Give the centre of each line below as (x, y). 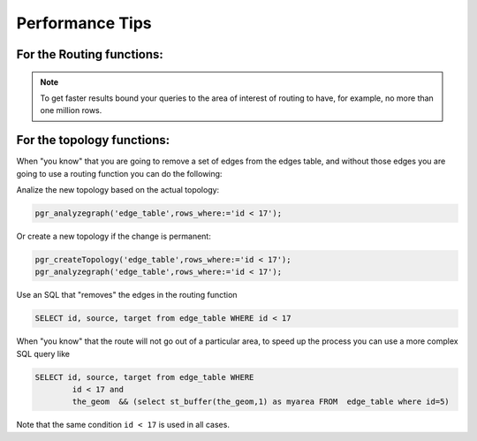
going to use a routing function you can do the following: (119, 173)
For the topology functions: (93, 140)
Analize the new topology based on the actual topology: (118, 190)
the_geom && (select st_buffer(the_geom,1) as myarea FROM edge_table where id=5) (261, 402)
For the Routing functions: (90, 54)
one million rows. (71, 110)
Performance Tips (84, 23)
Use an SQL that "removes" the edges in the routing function (127, 295)
